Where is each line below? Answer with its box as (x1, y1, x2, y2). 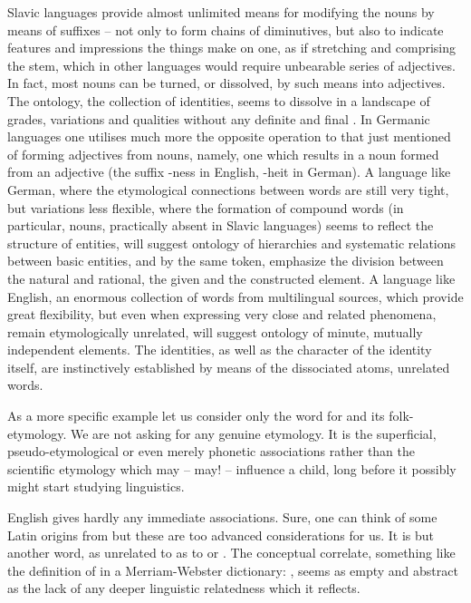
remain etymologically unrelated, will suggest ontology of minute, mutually (7, 322, 423, 341)
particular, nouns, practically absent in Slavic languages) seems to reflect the (7, 216, 434, 235)
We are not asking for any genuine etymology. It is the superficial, (70, 423, 437, 443)
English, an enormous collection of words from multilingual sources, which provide (7, 287, 464, 306)
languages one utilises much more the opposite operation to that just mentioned (7, 127, 451, 146)
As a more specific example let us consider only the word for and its (7, 406, 385, 425)
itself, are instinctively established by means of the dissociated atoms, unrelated (7, 357, 450, 376)
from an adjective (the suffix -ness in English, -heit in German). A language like (7, 162, 451, 181)
